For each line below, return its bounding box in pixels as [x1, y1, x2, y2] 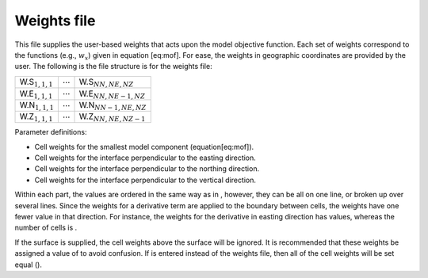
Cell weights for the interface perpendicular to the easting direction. [34, 153, 257, 162]
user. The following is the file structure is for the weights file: [14, 62, 213, 71]
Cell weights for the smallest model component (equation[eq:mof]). [34, 142, 254, 151]
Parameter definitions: [14, 128, 87, 137]
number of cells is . [14, 223, 78, 233]
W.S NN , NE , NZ [78, 76, 134, 89]
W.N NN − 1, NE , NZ [78, 99, 147, 112]
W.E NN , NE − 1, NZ [78, 88, 146, 101]
